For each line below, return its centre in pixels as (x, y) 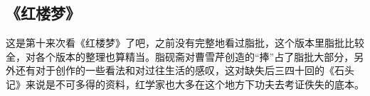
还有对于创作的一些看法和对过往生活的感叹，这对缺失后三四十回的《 (175, 70)
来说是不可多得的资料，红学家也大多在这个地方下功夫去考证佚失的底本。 (195, 84)
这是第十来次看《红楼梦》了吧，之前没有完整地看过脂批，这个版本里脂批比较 (185, 43)
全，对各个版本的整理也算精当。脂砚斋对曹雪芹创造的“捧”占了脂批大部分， (180, 56)
